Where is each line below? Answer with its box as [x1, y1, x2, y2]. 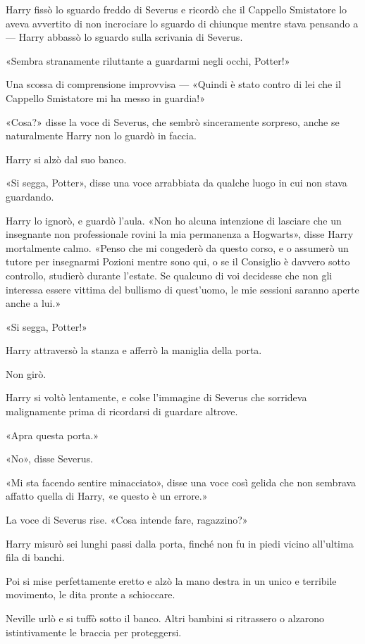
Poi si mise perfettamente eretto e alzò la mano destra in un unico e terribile [6, 573, 337, 588]
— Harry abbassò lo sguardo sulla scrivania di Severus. [6, 30, 243, 44]
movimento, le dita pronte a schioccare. [6, 587, 175, 602]
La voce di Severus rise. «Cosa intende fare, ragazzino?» [6, 512, 248, 527]
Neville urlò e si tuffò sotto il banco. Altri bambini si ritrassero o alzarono [6, 611, 325, 625]
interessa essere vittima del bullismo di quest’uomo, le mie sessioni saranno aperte [6, 282, 359, 296]
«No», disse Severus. [6, 451, 93, 466]
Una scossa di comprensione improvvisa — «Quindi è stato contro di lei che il [6, 77, 341, 91]
